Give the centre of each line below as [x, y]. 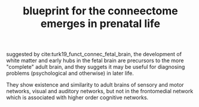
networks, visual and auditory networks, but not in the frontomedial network [100, 91]
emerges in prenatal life [100, 24]
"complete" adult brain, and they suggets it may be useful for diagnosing [96, 67]
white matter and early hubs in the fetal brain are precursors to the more [95, 60]
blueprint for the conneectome [100, 11]
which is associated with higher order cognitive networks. [77, 97]
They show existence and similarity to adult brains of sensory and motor [95, 85]
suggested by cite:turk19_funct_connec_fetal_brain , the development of [94, 54]
